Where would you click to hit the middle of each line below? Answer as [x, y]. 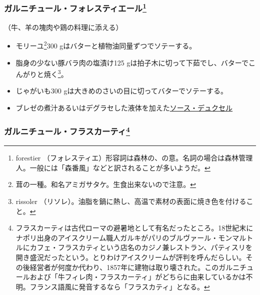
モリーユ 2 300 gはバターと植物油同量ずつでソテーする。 [106, 45]
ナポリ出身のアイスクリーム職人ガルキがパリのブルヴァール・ [117, 237]
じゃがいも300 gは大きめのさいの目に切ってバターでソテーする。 [121, 91]
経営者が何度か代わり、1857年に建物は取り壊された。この [124, 267]
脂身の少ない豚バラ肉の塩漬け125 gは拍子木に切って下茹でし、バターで [132, 62]
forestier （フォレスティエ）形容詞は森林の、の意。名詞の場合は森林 [127, 158]
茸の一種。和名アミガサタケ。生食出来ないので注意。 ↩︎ [106, 184]
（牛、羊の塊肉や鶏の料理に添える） [63, 27]
